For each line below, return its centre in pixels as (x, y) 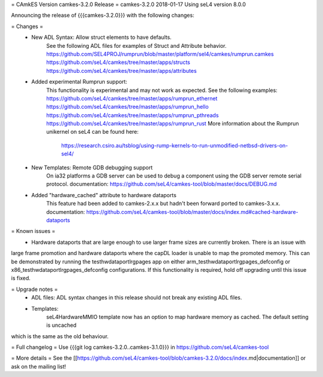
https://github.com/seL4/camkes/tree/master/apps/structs (118, 62)
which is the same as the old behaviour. (60, 336)
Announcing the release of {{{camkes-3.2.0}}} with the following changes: (103, 16)
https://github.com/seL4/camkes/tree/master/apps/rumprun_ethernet (132, 98)
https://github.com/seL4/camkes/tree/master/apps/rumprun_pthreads (132, 115)
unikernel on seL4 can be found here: (92, 132)
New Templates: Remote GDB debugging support (92, 167)
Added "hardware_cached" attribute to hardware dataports (104, 195)
